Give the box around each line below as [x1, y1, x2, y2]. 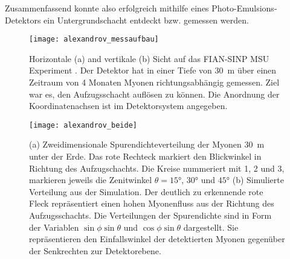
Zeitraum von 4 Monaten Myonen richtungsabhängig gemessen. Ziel [29, 76, 280, 89]
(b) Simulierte [232, 173, 284, 186]
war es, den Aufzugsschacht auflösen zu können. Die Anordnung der [29, 87, 280, 100]
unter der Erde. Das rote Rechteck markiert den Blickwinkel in [29, 150, 262, 163]
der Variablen [29, 220, 79, 233]
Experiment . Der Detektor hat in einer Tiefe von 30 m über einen [29, 64, 277, 76]
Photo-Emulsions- [211, 2, 277, 14]
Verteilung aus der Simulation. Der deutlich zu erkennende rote [29, 185, 263, 198]
